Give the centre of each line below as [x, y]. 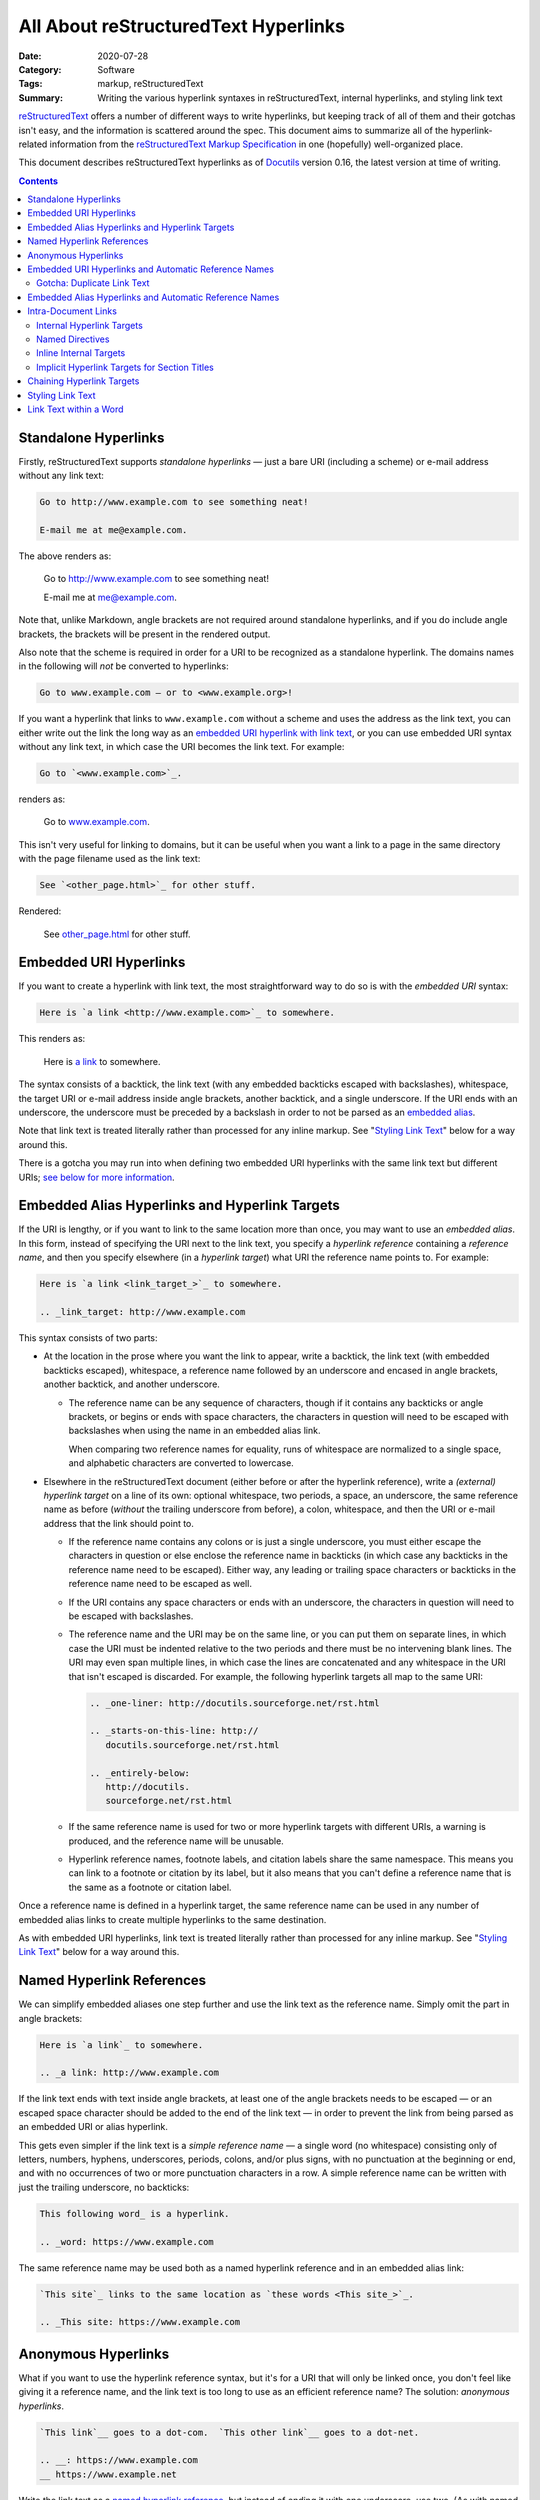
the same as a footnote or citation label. [150, 1887]
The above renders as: [65, 556]
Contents [38, 181]
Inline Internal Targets [81, 353]
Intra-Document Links [72, 311]
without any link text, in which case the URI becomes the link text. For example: [181, 747]
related [33, 144]
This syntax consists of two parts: [88, 1338]
